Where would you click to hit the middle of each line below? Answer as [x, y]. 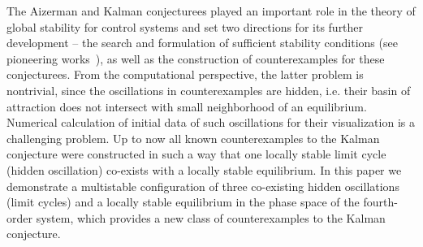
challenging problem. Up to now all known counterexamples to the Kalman [193, 138]
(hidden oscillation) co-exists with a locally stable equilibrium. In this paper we [204, 169]
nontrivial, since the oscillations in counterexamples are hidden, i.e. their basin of [209, 90]
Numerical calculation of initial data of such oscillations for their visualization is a [211, 122]
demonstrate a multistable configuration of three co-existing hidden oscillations [203, 186]
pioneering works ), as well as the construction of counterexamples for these [196, 58]
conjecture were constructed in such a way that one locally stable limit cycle [196, 154]
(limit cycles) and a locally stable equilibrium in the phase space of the [183, 202]
